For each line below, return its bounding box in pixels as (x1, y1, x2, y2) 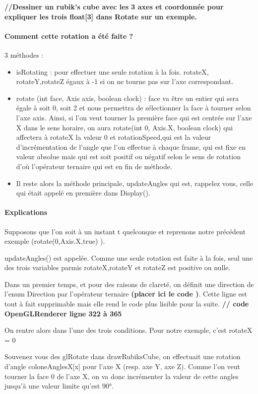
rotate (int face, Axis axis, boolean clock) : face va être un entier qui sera (16, 93, 239, 103)
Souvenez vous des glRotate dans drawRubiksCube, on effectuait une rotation (4, 351, 241, 362)
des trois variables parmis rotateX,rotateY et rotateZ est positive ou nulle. (4, 262, 231, 273)
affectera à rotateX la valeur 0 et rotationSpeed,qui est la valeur (16, 132, 211, 142)
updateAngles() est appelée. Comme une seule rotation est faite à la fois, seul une (4, 252, 253, 263)
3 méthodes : (4, 49, 44, 60)
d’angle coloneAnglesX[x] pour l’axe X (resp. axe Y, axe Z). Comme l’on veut (4, 361, 241, 372)
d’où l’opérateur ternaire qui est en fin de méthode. (16, 161, 172, 171)
